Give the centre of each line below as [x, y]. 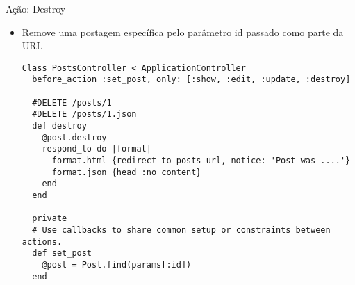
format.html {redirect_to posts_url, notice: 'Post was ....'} [201, 161]
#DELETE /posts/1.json [84, 114]
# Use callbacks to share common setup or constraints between [181, 230]
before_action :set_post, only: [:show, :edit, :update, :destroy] [191, 80]
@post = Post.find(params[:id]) [117, 264]
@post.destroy [74, 137]
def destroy [59, 126]
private [50, 219]
